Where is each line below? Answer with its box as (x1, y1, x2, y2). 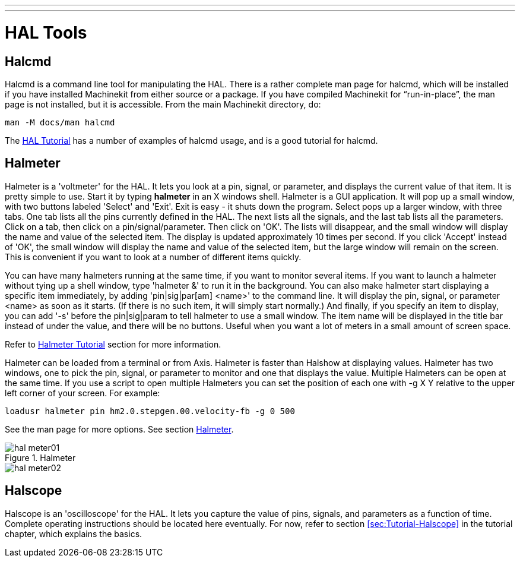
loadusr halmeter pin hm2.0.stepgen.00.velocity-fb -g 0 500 (5, 406, 295, 416)
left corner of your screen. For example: (5, 387, 160, 398)
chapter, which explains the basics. (5, 528, 142, 539)
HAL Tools (5, 22, 87, 43)
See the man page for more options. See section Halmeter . (5, 424, 234, 434)
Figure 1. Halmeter (5, 452, 76, 463)
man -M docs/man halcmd (5, 117, 115, 127)
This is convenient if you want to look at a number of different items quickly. (5, 251, 302, 262)
